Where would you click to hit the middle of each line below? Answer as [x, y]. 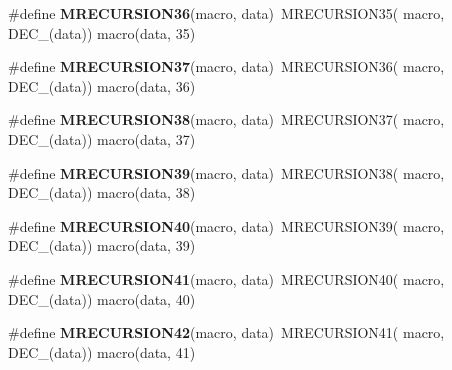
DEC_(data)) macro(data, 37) [102, 138]
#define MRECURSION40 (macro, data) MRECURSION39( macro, [226, 225]
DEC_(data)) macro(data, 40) [102, 298]
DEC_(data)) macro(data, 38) [102, 192]
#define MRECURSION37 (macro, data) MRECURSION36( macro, [226, 66]
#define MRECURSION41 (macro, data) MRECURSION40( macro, [226, 278]
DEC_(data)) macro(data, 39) [102, 245]
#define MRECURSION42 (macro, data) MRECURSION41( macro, [226, 332]
